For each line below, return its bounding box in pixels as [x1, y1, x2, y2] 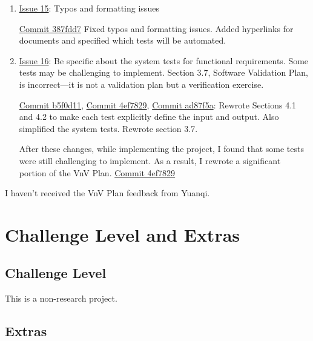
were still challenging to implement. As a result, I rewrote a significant [19, 154, 281, 167]
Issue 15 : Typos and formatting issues [19, 2, 159, 14]
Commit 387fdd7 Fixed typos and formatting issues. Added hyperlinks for [19, 22, 294, 35]
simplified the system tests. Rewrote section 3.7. [19, 122, 198, 134]
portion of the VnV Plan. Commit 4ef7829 [19, 166, 176, 179]
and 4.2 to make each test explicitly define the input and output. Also [19, 110, 279, 123]
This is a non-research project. [5, 292, 117, 305]
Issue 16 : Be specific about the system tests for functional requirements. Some [19, 54, 309, 67]
